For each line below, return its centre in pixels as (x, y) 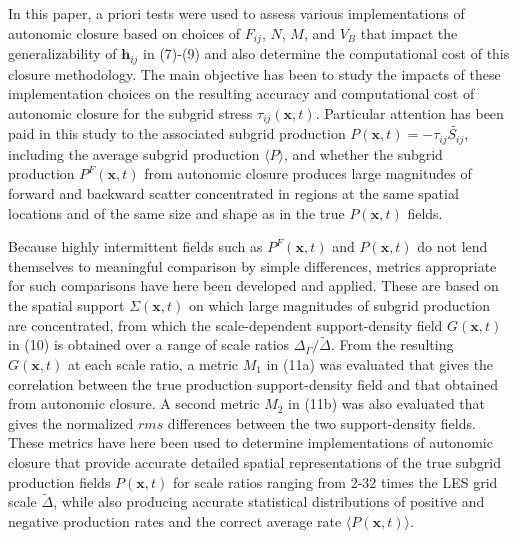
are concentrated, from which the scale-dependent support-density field (225, 324)
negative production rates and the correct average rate (175, 520)
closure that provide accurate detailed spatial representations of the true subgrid (255, 461)
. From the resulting (392, 344)
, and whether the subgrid (363, 153)
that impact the (409, 32)
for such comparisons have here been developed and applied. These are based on (253, 285)
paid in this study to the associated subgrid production (177, 133)
